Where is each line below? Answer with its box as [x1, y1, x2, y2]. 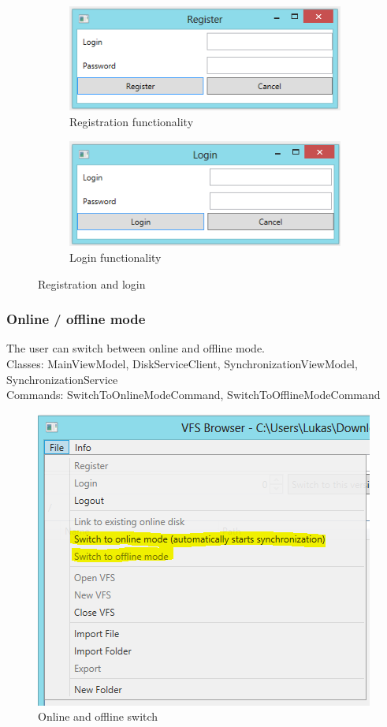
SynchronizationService [6, 371, 118, 387]
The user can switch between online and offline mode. [6, 340, 265, 356]
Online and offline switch [38, 708, 158, 725]
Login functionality [69, 249, 162, 265]
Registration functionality [69, 113, 194, 129]
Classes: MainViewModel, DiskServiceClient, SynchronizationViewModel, [6, 356, 358, 371]
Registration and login [38, 275, 146, 292]
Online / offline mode [6, 309, 146, 329]
